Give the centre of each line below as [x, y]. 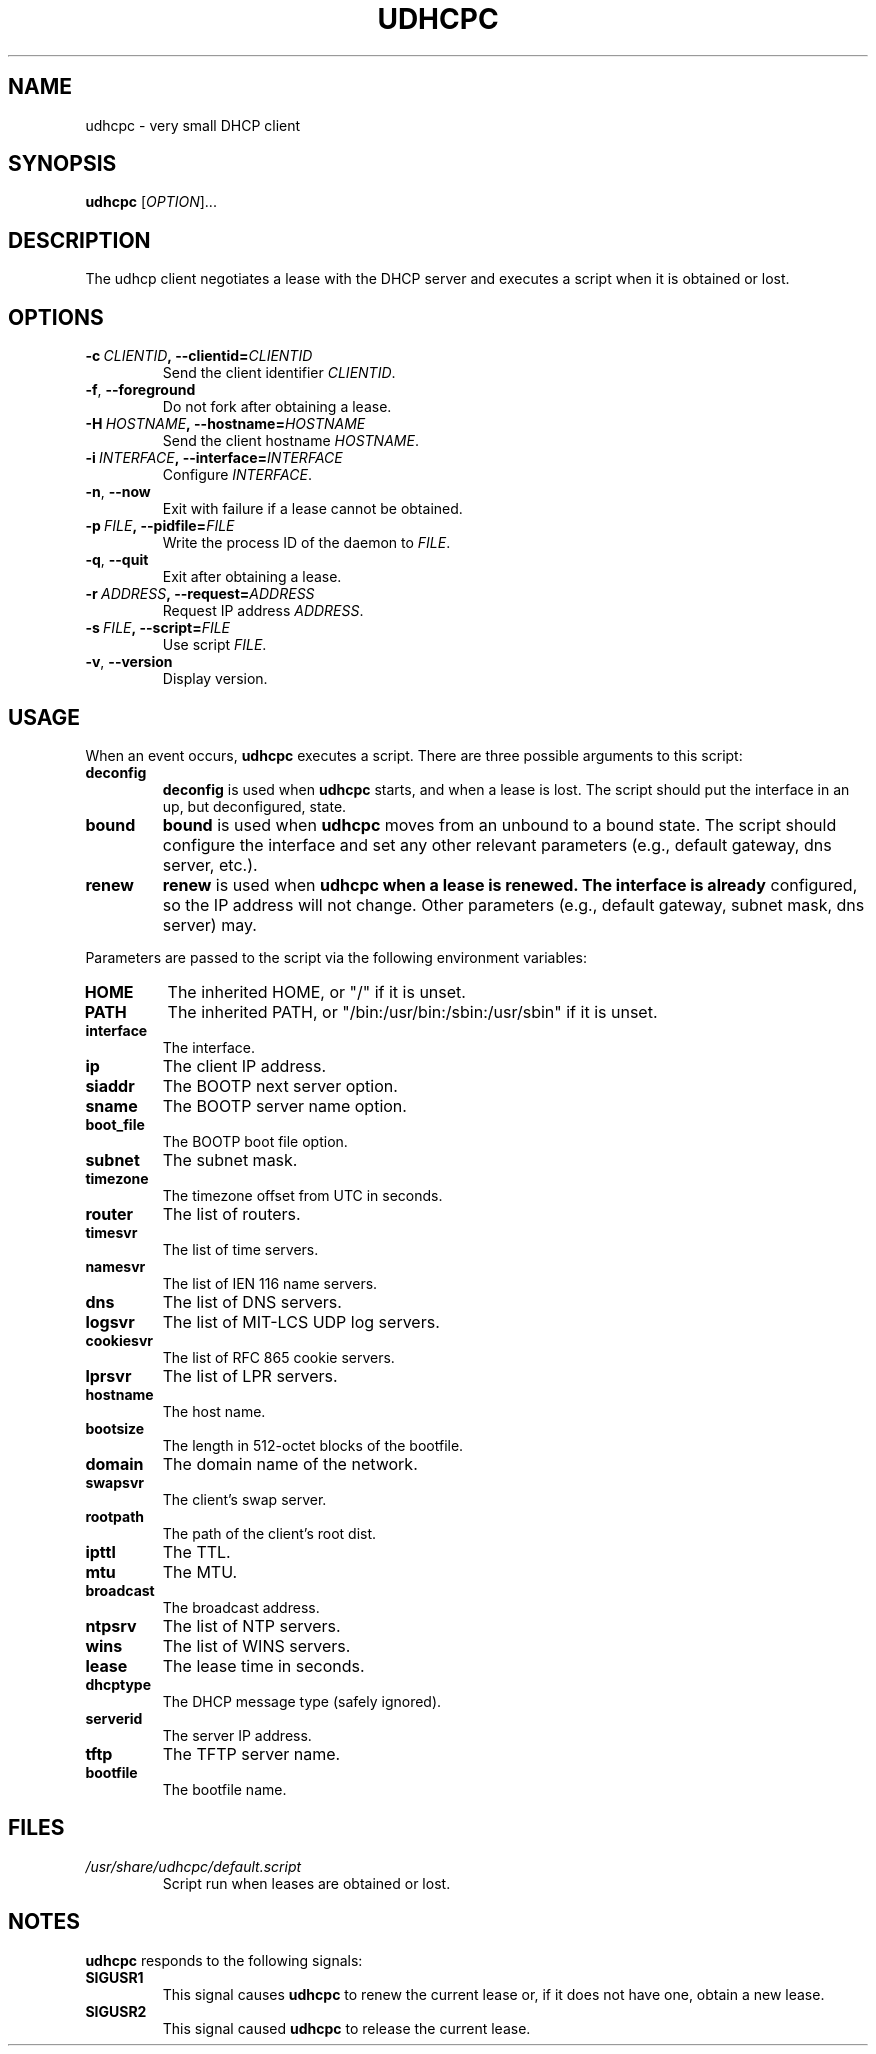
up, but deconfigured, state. [254, 806]
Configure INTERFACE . [237, 475]
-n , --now [118, 492]
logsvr [110, 1321]
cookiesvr [119, 1340]
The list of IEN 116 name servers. [270, 1283]
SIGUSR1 [114, 1977]
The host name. [214, 1411]
